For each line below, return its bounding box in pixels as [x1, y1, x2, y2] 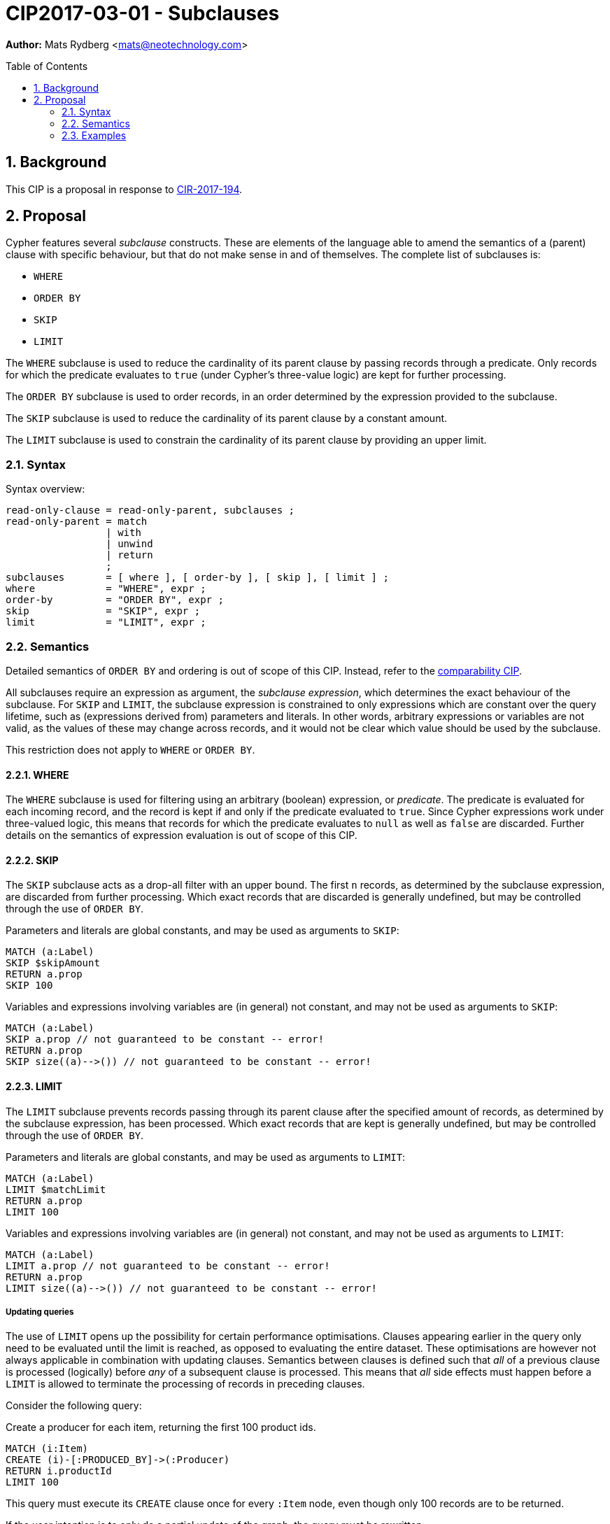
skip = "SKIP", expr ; [6, 605, 201, 617]
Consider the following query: [6, 1399, 142, 1412]
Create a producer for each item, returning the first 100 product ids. [6, 1421, 316, 1434]
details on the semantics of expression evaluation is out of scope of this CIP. [6, 829, 357, 842]
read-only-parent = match [6, 516, 148, 528]
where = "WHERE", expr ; [6, 583, 206, 595]
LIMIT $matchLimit [6, 1183, 106, 1195]
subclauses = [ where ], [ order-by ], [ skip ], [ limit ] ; [6, 572, 389, 584]
